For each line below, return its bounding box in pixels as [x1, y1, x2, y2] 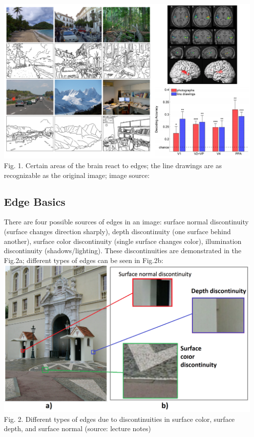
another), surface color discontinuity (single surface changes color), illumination [4, 236, 242, 246]
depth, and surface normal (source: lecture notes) [4, 423, 151, 434]
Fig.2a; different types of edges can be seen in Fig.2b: [4, 255, 164, 265]
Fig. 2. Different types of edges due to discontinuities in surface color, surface [4, 414, 235, 424]
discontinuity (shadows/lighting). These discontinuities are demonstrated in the [4, 245, 241, 256]
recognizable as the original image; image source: [4, 170, 150, 180]
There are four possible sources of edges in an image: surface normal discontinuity [4, 217, 249, 227]
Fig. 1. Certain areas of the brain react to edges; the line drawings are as [4, 160, 222, 171]
